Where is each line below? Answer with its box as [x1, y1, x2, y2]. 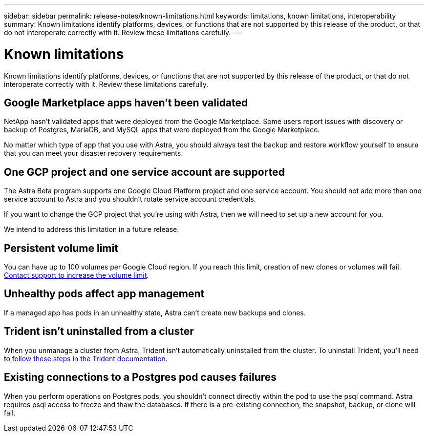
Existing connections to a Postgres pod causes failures [4, 371, 277, 384]
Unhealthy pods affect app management [4, 288, 205, 300]
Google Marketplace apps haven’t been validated [4, 96, 248, 109]
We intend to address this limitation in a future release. [4, 225, 179, 234]
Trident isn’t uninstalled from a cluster [4, 325, 194, 338]
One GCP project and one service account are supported [4, 166, 285, 178]
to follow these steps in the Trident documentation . [4, 354, 168, 363]
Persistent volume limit [4, 242, 118, 254]
